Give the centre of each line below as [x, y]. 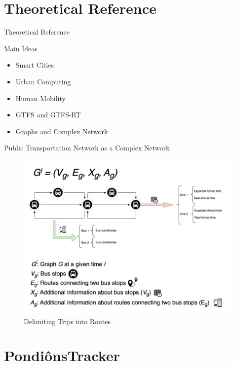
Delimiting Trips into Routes [67, 321]
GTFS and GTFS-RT [48, 115]
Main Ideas [21, 48]
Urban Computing [43, 81]
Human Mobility [40, 98]
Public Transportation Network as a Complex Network [87, 148]
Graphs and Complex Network [62, 131]
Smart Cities [35, 65]
